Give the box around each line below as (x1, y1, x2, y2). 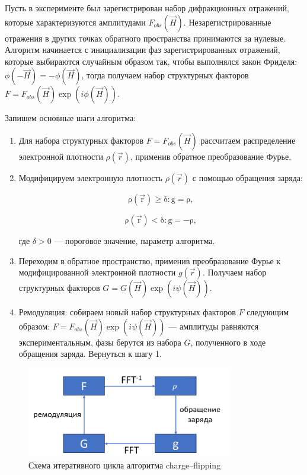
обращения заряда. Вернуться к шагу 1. (18, 347, 162, 360)
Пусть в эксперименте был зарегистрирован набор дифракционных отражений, (5, 2, 289, 14)
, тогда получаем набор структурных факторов (81, 69, 249, 81)
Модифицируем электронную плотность (18, 171, 162, 183)
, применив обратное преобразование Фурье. (130, 150, 292, 162)
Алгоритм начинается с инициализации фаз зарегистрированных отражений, (5, 43, 280, 56)
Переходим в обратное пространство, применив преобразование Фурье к (18, 254, 281, 267)
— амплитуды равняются (168, 319, 259, 332)
